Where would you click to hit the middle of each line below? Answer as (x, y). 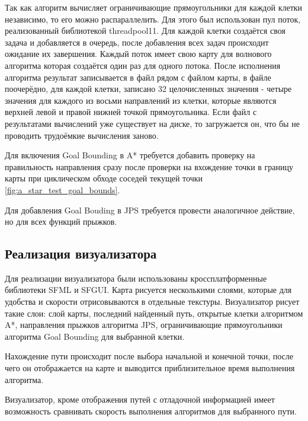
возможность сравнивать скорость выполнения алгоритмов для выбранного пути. (151, 411)
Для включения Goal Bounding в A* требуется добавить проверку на (130, 155)
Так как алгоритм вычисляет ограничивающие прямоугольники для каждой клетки (154, 7)
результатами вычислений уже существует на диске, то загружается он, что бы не (152, 123)
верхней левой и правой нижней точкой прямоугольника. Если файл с (131, 112)
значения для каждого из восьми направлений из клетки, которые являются (141, 100)
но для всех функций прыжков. (61, 221)
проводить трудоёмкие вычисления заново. (82, 135)
